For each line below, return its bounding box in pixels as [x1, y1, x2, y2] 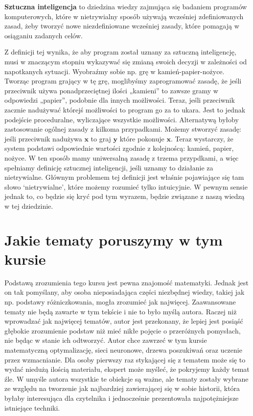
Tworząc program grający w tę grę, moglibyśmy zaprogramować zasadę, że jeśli [4, 76, 242, 86]
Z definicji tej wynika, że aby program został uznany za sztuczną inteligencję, [4, 47, 236, 57]
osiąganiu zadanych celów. [4, 30, 83, 40]
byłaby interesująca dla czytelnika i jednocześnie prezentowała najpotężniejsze [4, 392, 239, 403]
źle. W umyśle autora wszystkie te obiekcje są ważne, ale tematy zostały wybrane [4, 373, 249, 384]
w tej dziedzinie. [4, 200, 53, 211]
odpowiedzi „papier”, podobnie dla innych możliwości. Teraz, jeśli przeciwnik [4, 95, 235, 105]
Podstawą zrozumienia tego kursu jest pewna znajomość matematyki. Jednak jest [4, 277, 249, 287]
